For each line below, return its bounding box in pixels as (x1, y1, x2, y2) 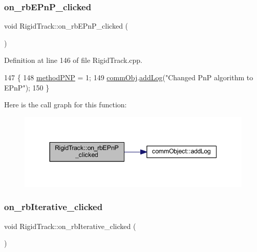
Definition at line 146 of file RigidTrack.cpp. (4, 55, 142, 65)
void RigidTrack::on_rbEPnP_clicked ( (4, 20, 128, 31)
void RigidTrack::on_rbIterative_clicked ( (4, 220, 136, 231)
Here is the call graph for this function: (4, 99, 127, 110)
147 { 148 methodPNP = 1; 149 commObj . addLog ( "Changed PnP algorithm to (4, 72, 253, 82)
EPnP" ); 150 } (4, 82, 50, 93)
